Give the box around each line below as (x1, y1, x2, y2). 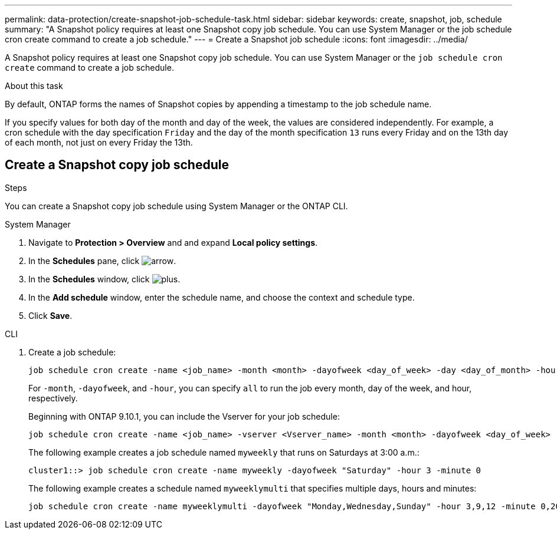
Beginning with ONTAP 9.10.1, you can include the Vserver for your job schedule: (28, 411, 340, 421)
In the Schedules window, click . (28, 273, 181, 284)
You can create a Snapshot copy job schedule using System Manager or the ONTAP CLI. (5, 200, 348, 211)
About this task (5, 81, 63, 91)
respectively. (28, 393, 78, 403)
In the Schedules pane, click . (28, 255, 176, 266)
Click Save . (28, 310, 73, 321)
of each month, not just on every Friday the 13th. (5, 137, 193, 147)
